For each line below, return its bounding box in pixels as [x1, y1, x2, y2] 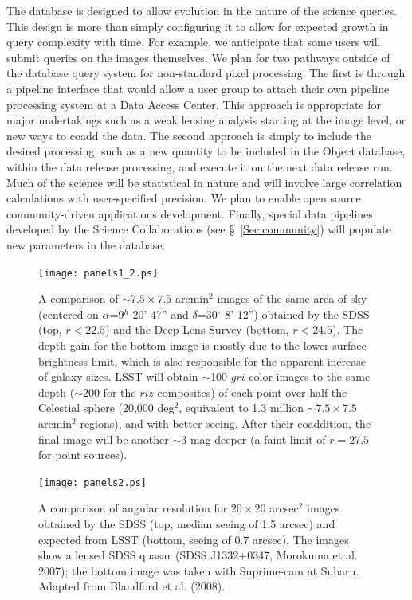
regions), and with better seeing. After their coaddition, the [80, 414, 371, 431]
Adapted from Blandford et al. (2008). [38, 578, 226, 594]
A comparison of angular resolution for [38, 500, 228, 516]
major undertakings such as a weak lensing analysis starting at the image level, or [6, 112, 406, 128]
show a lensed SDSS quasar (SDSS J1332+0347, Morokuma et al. [38, 547, 358, 563]
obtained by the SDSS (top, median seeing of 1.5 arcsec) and [38, 515, 335, 531]
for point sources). [38, 446, 128, 463]
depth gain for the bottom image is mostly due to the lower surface [38, 336, 367, 353]
